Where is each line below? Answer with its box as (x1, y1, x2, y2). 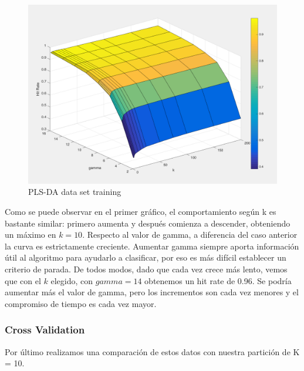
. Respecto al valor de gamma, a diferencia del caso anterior (82, 228, 298, 241)
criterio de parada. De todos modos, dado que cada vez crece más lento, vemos (5, 262, 288, 275)
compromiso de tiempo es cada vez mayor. (5, 297, 157, 309)
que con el (5, 274, 41, 286)
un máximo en (5, 228, 56, 241)
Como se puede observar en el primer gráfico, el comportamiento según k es (5, 205, 276, 217)
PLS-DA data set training (28, 185, 121, 198)
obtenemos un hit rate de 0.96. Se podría (144, 274, 292, 286)
